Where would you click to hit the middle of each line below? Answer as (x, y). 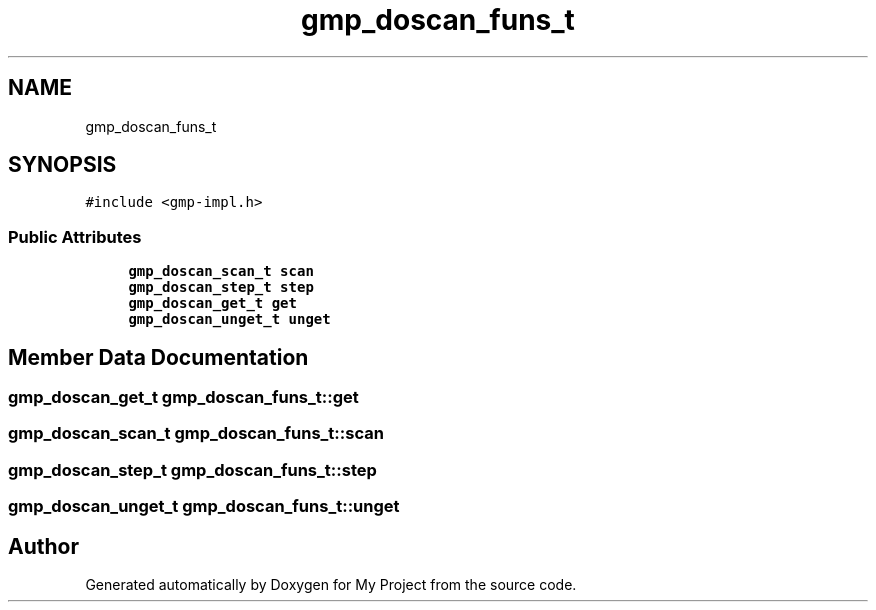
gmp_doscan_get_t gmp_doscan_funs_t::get (183, 397)
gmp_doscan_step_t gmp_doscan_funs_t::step (192, 469)
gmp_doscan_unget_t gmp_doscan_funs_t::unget (204, 506)
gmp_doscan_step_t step (221, 287)
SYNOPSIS (62, 165)
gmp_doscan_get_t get (212, 303)
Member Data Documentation (158, 357)
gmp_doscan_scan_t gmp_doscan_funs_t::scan (196, 433)
